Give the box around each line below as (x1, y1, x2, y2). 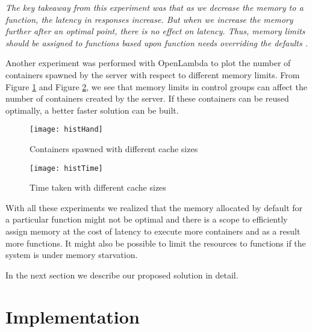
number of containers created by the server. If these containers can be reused (5, 92, 289, 105)
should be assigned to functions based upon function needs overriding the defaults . (5, 36, 308, 49)
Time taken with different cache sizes (30, 181, 166, 194)
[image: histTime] (30, 164, 103, 173)
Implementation (5, 304, 140, 328)
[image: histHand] (30, 125, 103, 134)
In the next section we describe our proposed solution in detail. (5, 268, 239, 281)
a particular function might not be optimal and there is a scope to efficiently (5, 213, 288, 226)
